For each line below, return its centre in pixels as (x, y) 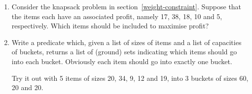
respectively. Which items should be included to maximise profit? (110, 26)
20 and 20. (27, 87)
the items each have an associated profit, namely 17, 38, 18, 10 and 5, (117, 16)
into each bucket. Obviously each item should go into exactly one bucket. (122, 61)
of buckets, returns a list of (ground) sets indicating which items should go (124, 52)
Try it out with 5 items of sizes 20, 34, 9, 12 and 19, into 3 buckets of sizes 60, (130, 78)
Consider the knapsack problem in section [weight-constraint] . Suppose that (126, 6)
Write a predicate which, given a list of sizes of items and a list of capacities (126, 42)
